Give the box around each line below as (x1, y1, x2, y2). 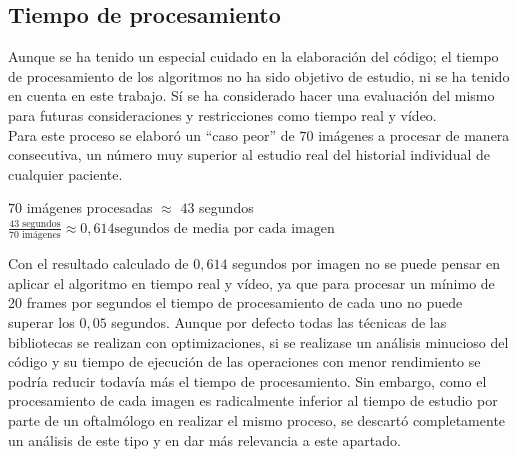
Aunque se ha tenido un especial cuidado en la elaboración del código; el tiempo (8, 46, 499, 67)
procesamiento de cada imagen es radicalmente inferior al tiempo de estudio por (8, 390, 498, 411)
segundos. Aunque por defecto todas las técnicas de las (111, 312, 447, 333)
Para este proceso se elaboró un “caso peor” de (8, 124, 295, 145)
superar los (8, 312, 75, 333)
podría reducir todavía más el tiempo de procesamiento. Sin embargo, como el (8, 370, 487, 391)
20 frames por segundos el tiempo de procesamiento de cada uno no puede (8, 292, 463, 313)
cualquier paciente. (8, 163, 123, 184)
